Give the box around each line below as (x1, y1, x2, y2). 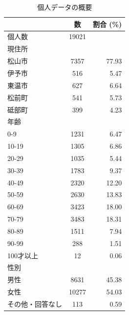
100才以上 (7, 250, 38, 260)
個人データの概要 (37, 2, 92, 12)
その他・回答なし (7, 299, 62, 309)
